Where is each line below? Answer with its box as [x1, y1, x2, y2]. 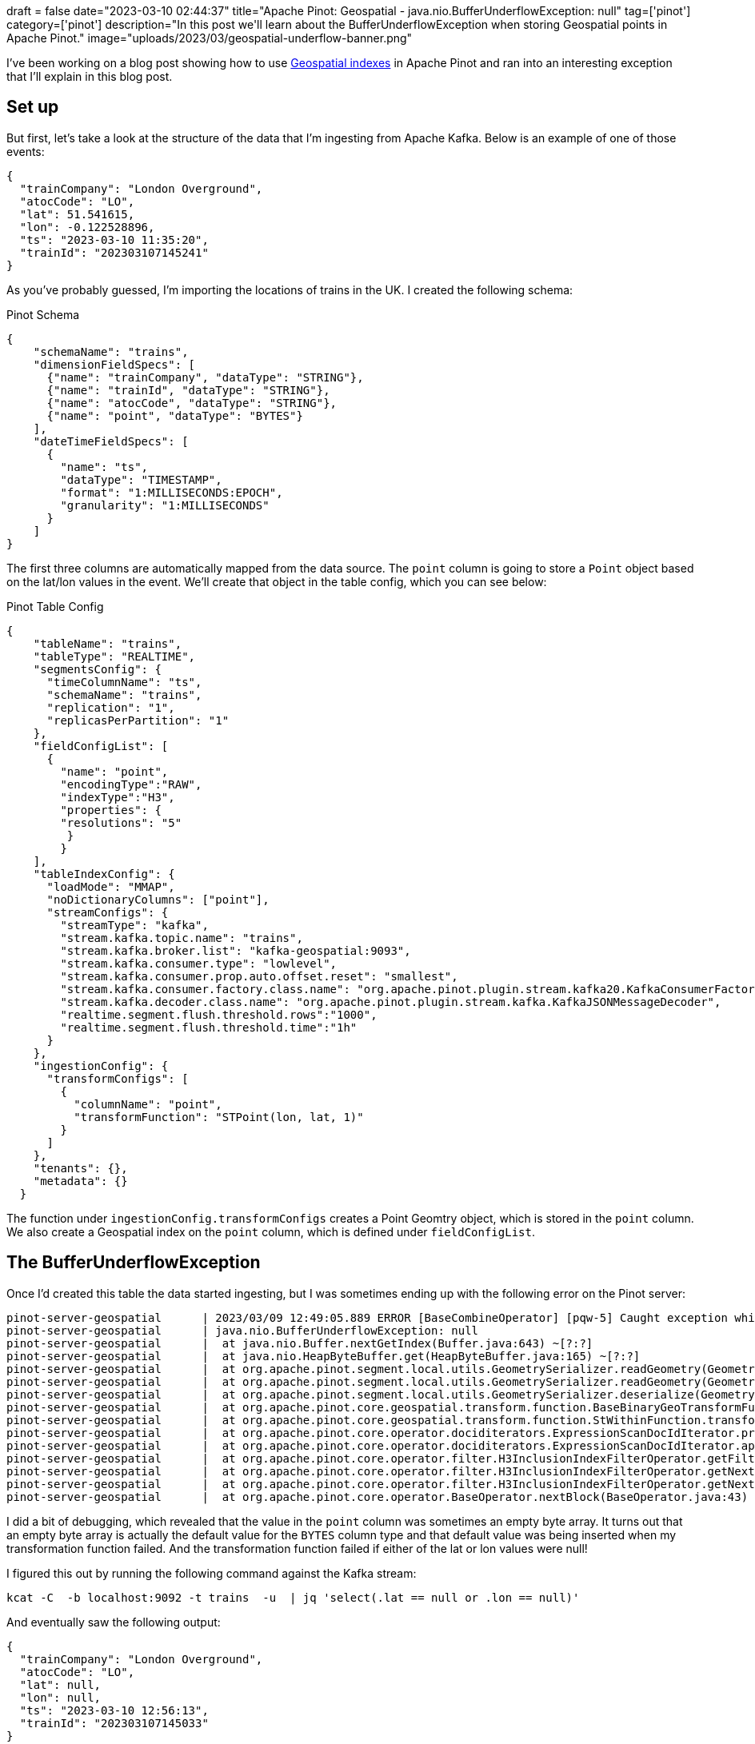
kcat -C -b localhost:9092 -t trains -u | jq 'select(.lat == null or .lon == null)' [6, 1590, 580, 1604]
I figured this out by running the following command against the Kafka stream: [6, 1566, 417, 1580]
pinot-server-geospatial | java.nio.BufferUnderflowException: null [6, 1323, 479, 1337]
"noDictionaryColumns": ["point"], [46, 892, 270, 906]
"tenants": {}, [33, 1161, 128, 1175]
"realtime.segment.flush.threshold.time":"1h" [60, 1020, 358, 1034]
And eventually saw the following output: [6, 1614, 221, 1629]
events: [6, 144, 45, 158]
